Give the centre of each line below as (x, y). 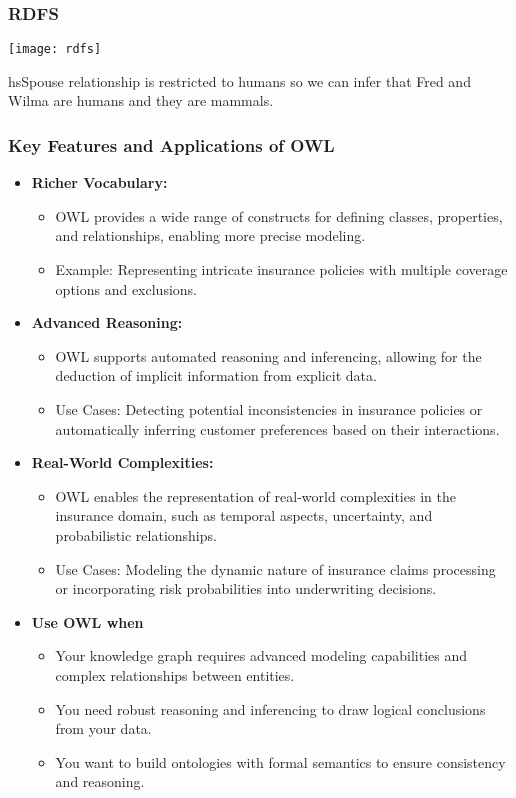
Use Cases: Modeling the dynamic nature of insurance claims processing (275, 568)
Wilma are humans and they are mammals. (141, 100)
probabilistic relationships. (136, 535)
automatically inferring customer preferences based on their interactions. (277, 428)
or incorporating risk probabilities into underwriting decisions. (246, 588)
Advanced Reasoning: (107, 322)
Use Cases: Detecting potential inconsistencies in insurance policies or (269, 409)
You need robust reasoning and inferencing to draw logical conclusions (270, 708)
